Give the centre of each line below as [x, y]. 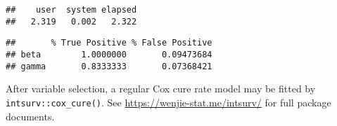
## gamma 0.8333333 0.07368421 [109, 66]
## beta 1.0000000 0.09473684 [109, 54]
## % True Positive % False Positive [109, 43]
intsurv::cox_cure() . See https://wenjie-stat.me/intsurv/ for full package [168, 102]
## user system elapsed [71, 10]
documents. [30, 116]
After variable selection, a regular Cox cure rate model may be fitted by [161, 89]
